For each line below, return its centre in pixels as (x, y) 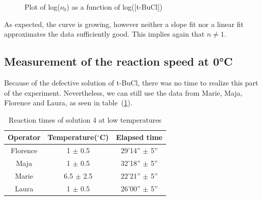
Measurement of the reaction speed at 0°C (119, 61)
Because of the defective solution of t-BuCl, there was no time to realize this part (131, 82)
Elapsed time (139, 137)
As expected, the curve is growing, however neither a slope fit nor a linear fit (124, 24)
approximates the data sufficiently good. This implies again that (104, 34)
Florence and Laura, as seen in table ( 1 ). (68, 103)
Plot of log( (42, 7)
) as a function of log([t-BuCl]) (114, 7)
